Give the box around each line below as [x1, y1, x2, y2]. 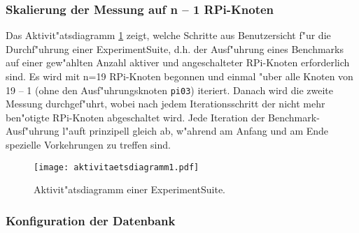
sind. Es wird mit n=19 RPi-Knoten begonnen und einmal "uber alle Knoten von [6, 69, 353, 83]
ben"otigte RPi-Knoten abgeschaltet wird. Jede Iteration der [6, 110, 265, 124]
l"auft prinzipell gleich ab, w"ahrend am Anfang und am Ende [62, 123, 329, 138]
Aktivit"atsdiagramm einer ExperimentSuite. [34, 182, 225, 197]
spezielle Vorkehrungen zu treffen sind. [6, 137, 171, 152]
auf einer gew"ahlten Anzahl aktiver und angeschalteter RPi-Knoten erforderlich [6, 55, 350, 70]
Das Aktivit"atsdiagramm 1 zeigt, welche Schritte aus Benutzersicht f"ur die [6, 28, 331, 43]
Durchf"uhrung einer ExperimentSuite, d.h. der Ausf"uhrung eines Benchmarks [6, 41, 344, 56]
